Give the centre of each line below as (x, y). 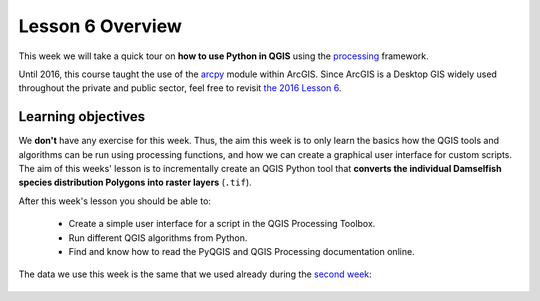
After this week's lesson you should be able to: (115, 201)
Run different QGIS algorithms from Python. (158, 237)
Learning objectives (82, 116)
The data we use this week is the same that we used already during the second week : (195, 274)
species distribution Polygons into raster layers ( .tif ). (135, 182)
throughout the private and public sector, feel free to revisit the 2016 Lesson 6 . (180, 88)
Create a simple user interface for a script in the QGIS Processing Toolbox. (222, 224)
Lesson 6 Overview (100, 26)
